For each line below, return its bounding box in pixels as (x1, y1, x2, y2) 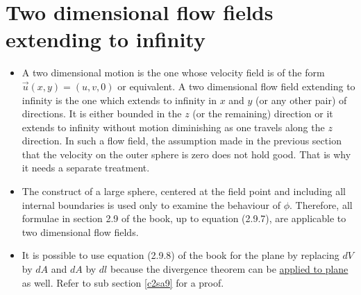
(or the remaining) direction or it (192, 106, 333, 121)
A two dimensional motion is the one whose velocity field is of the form (22, 65, 325, 80)
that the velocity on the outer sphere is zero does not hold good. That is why (22, 146, 351, 161)
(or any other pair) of (255, 92, 347, 107)
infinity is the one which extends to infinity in (22, 92, 217, 107)
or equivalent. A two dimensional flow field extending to (117, 78, 355, 93)
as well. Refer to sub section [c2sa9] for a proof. (22, 275, 224, 289)
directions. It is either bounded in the (22, 106, 182, 121)
